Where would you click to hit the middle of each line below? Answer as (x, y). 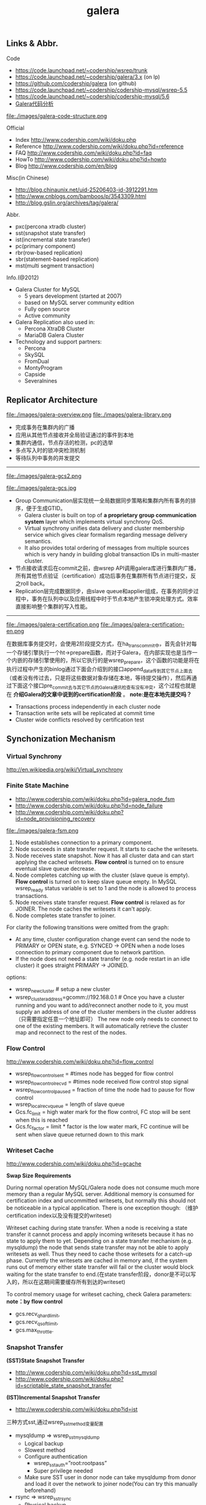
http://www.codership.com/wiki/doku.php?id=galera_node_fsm (95, 799)
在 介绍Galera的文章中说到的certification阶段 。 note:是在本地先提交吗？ (99, 694)
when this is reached (42, 1120)
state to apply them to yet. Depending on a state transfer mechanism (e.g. (100, 1241)
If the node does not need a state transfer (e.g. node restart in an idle (102, 959)
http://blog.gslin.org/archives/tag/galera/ (67, 203)
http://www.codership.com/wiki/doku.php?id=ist (76, 1409)
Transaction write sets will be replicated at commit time (85, 713)
